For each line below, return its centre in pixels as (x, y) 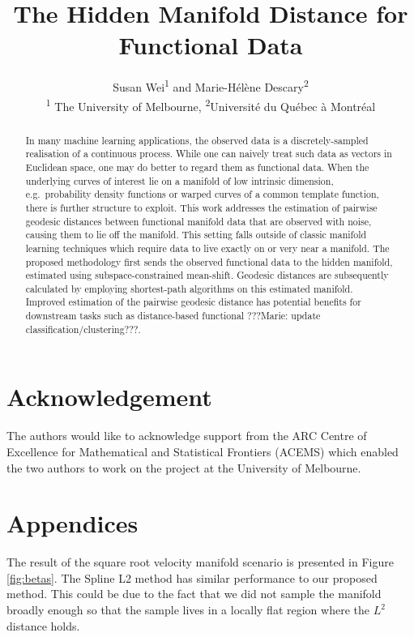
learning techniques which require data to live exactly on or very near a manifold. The (207, 248)
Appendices (73, 523)
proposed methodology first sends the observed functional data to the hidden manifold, (209, 261)
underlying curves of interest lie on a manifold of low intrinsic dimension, (179, 180)
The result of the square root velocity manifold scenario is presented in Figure (200, 562)
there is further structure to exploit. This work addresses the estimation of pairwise (201, 207)
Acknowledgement (109, 397)
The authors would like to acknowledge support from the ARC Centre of (187, 436)
